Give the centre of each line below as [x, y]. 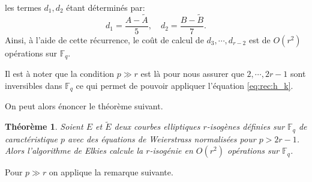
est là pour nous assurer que [192, 74]
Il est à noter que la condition [60, 74]
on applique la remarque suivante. [111, 172]
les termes [23, 7]
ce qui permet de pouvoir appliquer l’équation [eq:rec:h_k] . [184, 85]
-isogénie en [171, 150]
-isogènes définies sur [246, 126]
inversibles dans [34, 85]
